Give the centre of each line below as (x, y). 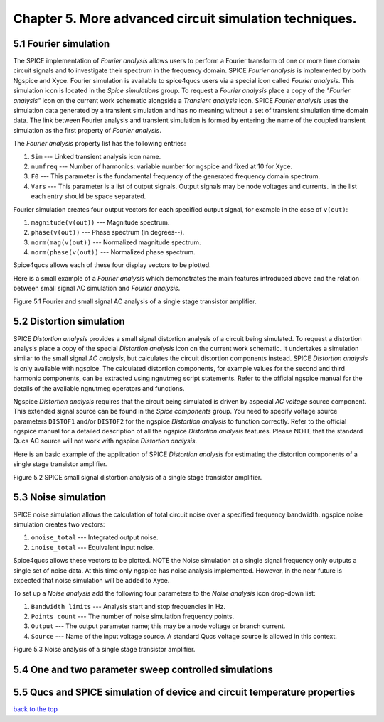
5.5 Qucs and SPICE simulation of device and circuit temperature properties (184, 693)
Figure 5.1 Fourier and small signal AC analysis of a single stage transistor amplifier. (135, 301)
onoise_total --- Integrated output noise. (95, 537)
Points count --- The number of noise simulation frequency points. (133, 616)
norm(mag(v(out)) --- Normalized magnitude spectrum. (116, 242)
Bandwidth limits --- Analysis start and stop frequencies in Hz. (128, 606)
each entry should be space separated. (89, 196)
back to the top (36, 709)
